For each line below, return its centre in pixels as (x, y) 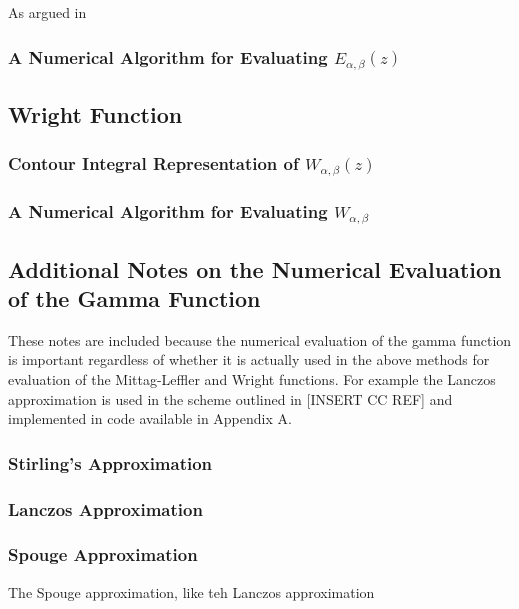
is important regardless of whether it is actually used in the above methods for (249, 359)
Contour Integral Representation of (153, 163)
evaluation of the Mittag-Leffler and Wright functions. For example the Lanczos (252, 379)
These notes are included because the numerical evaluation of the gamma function (260, 339)
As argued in (47, 12)
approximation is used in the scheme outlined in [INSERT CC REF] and (230, 398)
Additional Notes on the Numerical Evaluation (255, 268)
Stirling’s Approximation (110, 462)
